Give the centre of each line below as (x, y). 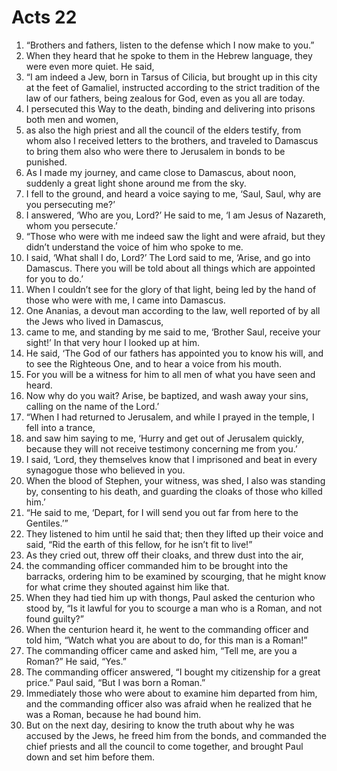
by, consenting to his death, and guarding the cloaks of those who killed (174, 491)
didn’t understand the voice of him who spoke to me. (134, 247)
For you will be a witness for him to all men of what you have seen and (170, 374)
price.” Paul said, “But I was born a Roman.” (115, 682)
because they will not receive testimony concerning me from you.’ (161, 448)
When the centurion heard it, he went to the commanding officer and (167, 629)
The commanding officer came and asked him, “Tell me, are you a (161, 650)
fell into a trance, (60, 427)
